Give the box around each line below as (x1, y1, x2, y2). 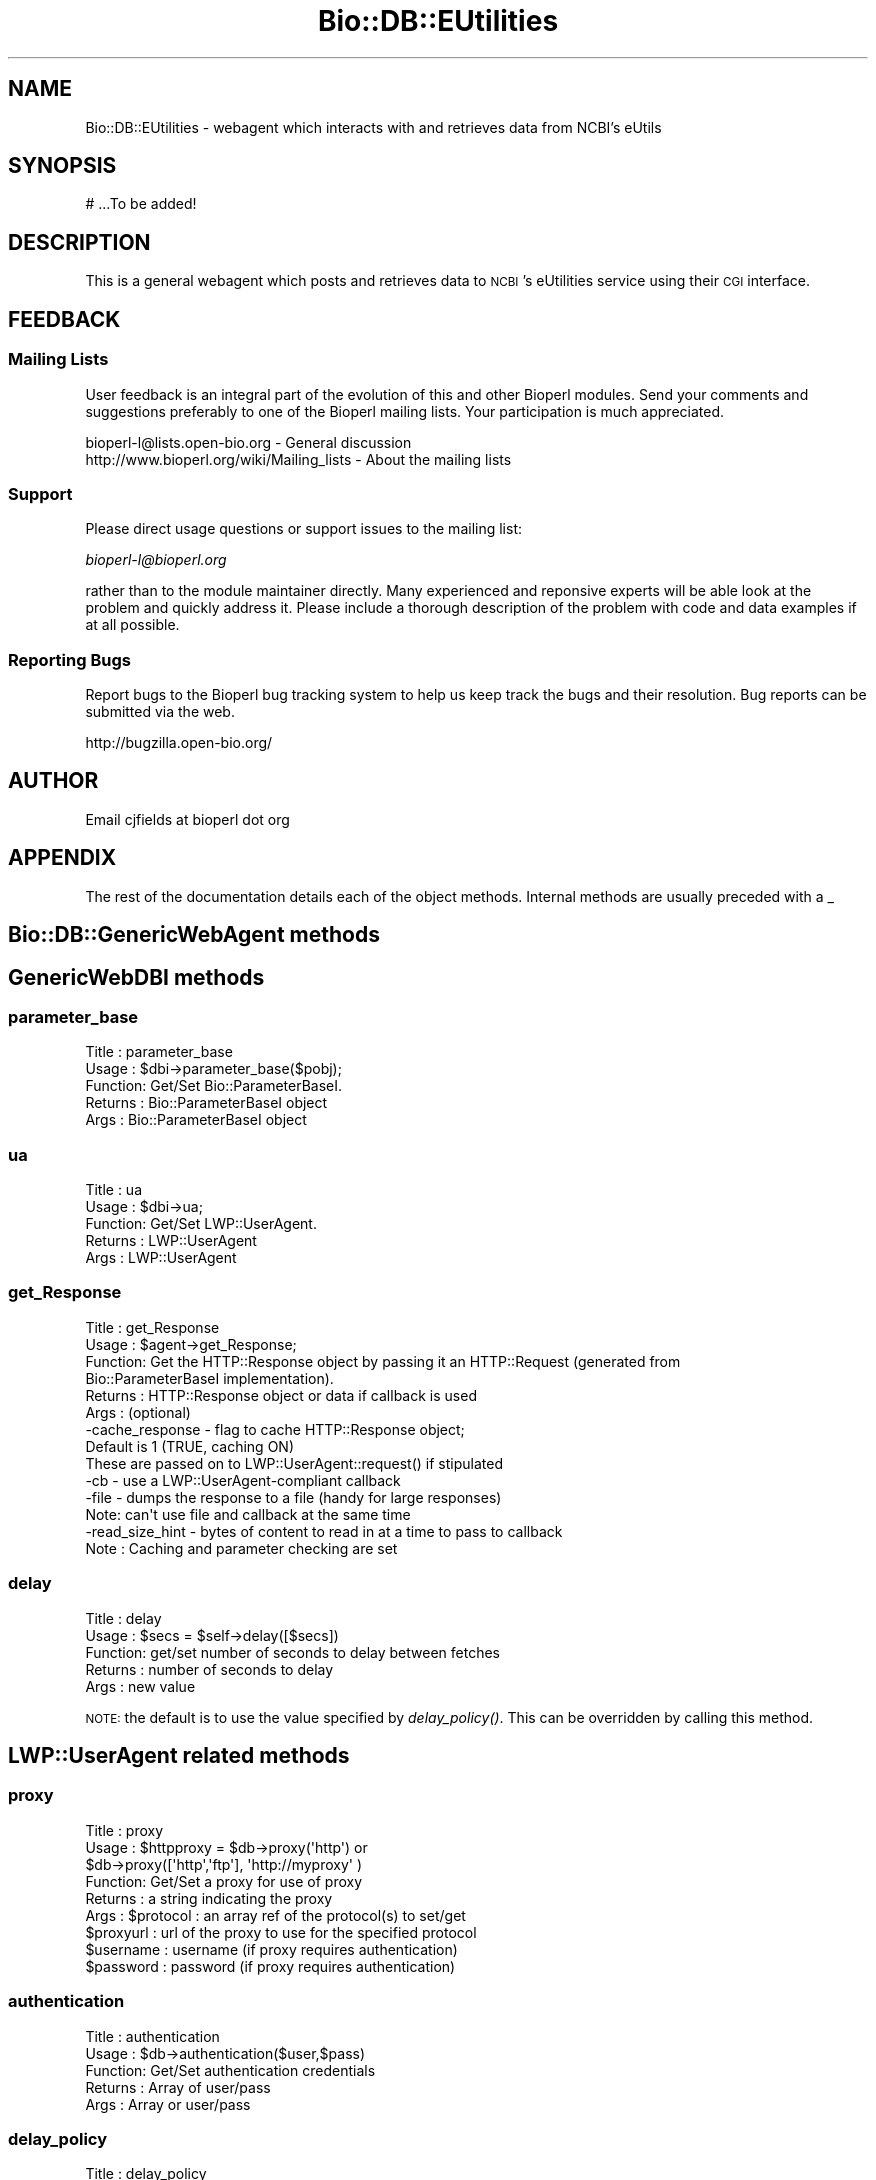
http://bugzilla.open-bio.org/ (85, 734, 273, 751)
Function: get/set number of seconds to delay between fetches (85, 1643, 500, 1661)
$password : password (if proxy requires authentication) (85, 1957, 456, 1975)
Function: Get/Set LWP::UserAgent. (85, 1215, 317, 1233)
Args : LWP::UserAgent (85, 1249, 237, 1267)
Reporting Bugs (8, 649, 131, 670)
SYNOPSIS (8, 153, 117, 179)
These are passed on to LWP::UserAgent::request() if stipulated (85, 1454, 503, 1472)
